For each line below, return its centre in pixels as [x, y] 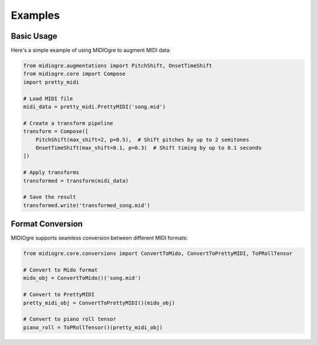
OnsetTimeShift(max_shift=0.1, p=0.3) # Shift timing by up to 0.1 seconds [149, 148]
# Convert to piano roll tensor [70, 319]
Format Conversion [47, 224]
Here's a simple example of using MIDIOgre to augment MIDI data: [91, 50]
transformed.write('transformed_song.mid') [87, 205]
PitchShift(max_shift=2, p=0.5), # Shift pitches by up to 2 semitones [142, 140]
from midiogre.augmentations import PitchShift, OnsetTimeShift [118, 66]
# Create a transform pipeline [68, 123]
